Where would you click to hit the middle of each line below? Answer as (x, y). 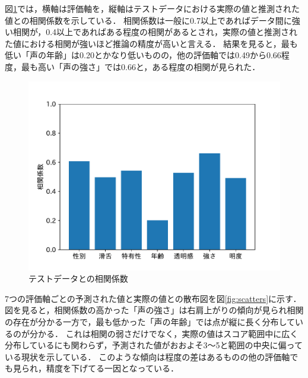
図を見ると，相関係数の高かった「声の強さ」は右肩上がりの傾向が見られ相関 (154, 310)
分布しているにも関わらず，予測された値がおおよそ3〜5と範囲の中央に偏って (154, 345)
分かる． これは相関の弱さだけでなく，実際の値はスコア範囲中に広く (164, 333)
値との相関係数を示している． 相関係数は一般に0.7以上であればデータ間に (148, 20)
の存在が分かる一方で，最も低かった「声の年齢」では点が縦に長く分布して (150, 321)
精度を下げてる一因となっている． (112, 368)
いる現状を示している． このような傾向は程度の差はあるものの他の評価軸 (147, 356)
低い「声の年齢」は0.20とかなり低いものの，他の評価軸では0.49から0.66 (143, 55)
